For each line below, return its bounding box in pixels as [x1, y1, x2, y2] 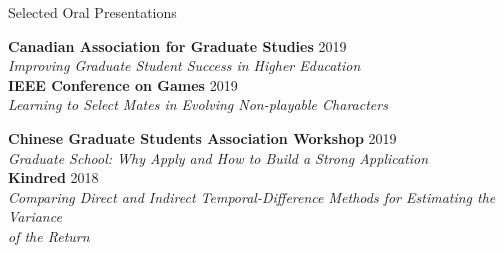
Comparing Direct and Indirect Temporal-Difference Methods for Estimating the [8, 186, 496, 207]
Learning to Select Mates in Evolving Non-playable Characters [8, 94, 388, 115]
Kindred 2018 [8, 167, 99, 188]
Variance [8, 206, 62, 227]
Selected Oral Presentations [8, 2, 177, 22]
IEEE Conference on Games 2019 [8, 74, 238, 95]
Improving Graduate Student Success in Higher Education [8, 55, 361, 76]
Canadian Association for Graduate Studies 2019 [8, 35, 347, 56]
